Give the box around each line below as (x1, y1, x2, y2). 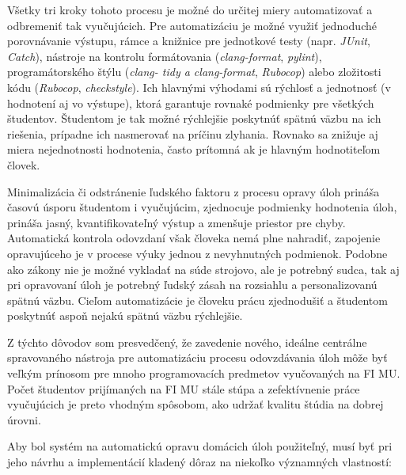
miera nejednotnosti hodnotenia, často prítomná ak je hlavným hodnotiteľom (7, 141, 381, 158)
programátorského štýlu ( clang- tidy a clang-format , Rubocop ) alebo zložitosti (7, 63, 381, 80)
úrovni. (7, 411, 41, 427)
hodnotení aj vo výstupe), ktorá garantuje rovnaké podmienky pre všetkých (7, 94, 374, 111)
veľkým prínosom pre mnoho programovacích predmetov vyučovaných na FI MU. (7, 365, 400, 382)
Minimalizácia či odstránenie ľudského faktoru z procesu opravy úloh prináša (7, 183, 380, 199)
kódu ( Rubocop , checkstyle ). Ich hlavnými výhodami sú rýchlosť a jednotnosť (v (7, 78, 391, 95)
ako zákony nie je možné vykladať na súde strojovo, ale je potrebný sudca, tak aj (7, 260, 400, 277)
